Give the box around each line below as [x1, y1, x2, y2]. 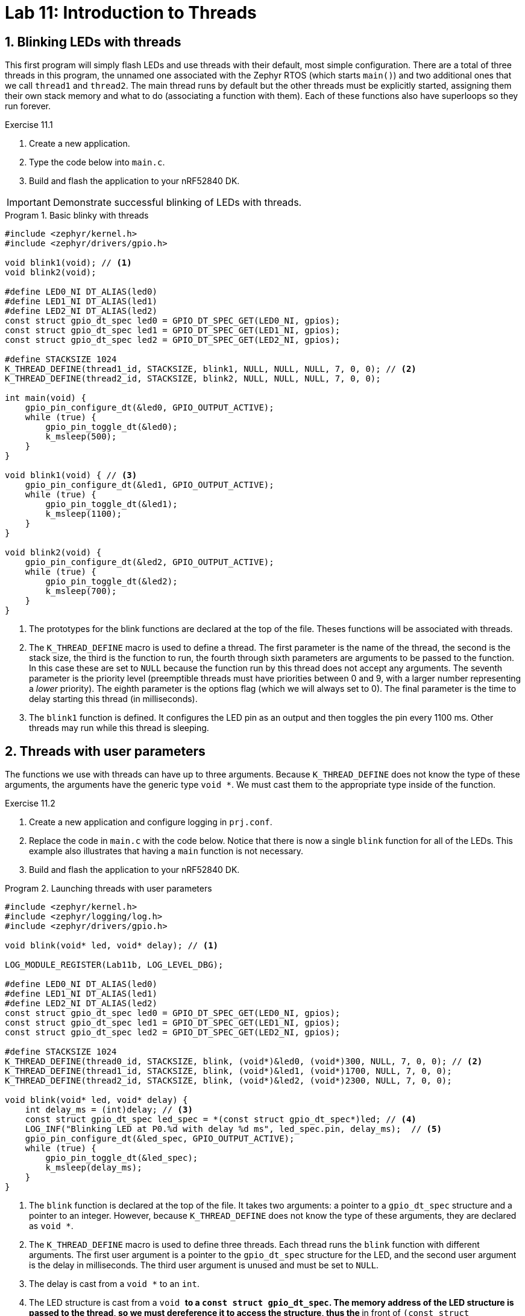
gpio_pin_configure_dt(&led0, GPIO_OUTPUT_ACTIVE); [25, 403, 274, 413]
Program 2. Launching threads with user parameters [5, 883, 212, 894]
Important [7, 196, 51, 209]
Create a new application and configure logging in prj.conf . [29, 817, 272, 828]
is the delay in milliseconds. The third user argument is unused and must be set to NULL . [29, 1260, 379, 1271]
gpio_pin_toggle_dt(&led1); [45, 499, 178, 509]
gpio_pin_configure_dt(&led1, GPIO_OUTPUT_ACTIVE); [25, 480, 274, 490]
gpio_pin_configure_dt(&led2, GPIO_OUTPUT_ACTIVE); [25, 557, 274, 567]
